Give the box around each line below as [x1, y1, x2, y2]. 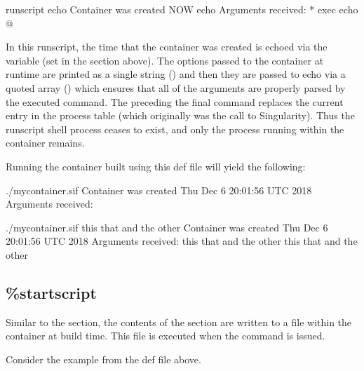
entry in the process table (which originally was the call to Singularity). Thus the [6, 108, 355, 123]
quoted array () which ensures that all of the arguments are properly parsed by [6, 80, 346, 95]
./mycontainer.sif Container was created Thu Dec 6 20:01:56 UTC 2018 [6, 182, 312, 197]
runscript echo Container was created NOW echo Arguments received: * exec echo [6, 2, 358, 16]
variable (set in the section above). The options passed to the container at [6, 53, 324, 67]
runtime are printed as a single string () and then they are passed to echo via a [6, 67, 346, 81]
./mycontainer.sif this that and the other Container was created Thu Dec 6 [6, 220, 328, 234]
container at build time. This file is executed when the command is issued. [6, 328, 325, 343]
